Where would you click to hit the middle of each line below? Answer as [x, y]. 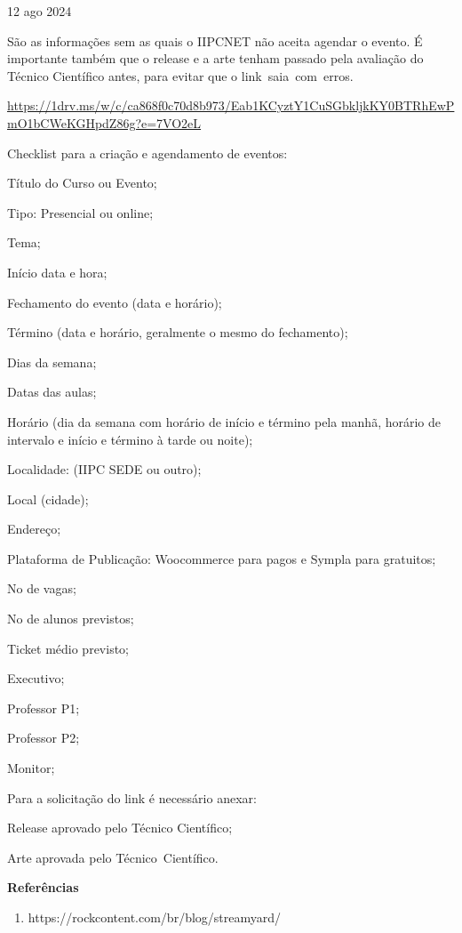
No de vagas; [42, 588]
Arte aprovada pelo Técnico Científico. [113, 857]
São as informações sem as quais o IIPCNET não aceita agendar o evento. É [215, 40]
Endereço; [34, 529]
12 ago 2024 [40, 11]
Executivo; [36, 678]
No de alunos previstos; [71, 619]
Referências [43, 887]
